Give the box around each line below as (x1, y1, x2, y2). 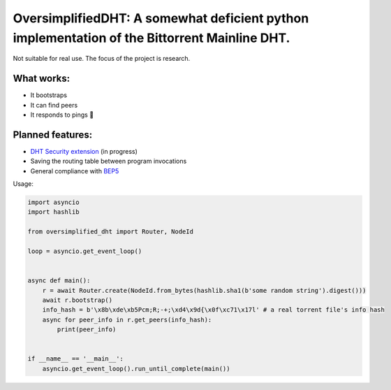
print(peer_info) (57, 326, 117, 333)
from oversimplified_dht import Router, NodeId (27, 228, 193, 236)
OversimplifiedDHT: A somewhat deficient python (13, 10, 309, 26)
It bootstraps (30, 91, 68, 99)
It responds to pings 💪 (30, 110, 94, 119)
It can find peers (30, 101, 78, 109)
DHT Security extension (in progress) (30, 147, 138, 155)
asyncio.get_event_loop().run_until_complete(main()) (42, 364, 230, 373)
